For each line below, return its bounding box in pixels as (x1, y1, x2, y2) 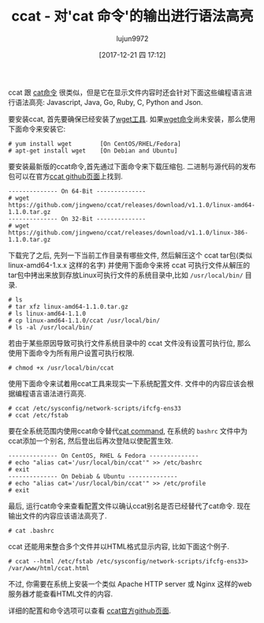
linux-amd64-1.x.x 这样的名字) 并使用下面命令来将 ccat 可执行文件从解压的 (8, 260, 251, 269)
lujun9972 (116, 33, 149, 43)
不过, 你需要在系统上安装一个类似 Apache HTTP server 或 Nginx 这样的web (8, 579, 252, 588)
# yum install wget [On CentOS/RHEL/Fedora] (8, 140, 181, 148)
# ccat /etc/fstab (8, 411, 69, 419)
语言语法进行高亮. (28, 388, 87, 398)
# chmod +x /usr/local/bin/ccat (8, 364, 114, 372)
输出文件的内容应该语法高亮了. (8, 511, 108, 520)
